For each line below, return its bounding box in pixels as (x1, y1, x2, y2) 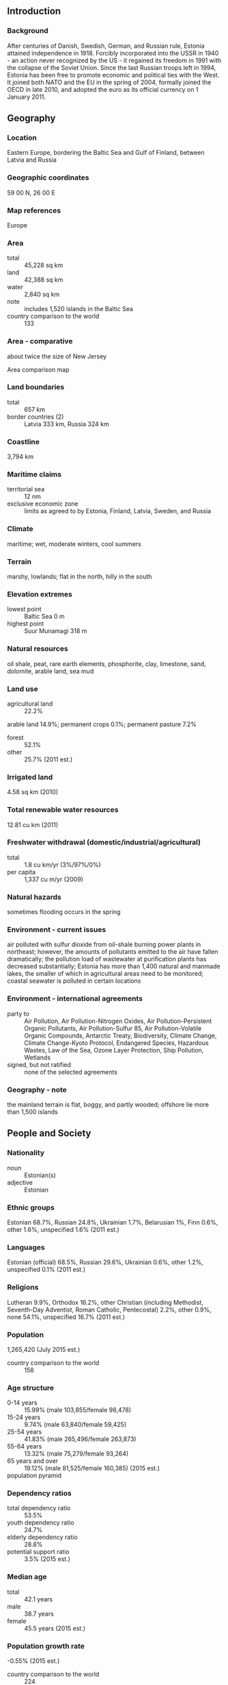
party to (7, 1009, 29, 1018)
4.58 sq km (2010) (7, 788, 59, 796)
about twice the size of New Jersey (7, 352, 107, 360)
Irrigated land (7, 772, 53, 782)
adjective (7, 1178, 33, 1186)
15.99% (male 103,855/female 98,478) (24, 1406, 132, 1414)
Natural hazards (7, 892, 61, 902)
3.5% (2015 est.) (24, 1555, 70, 1563)
